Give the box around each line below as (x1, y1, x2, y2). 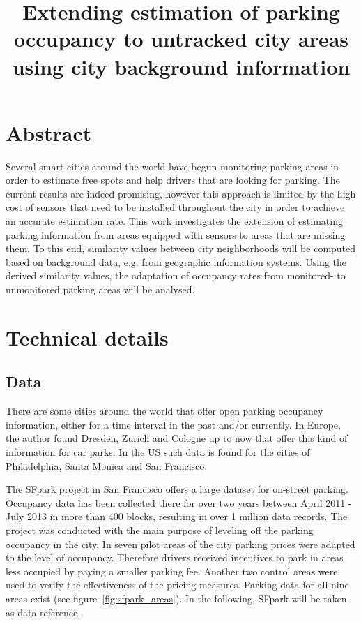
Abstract (6, 118, 92, 147)
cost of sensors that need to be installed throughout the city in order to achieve (6, 200, 345, 214)
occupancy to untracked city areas (13, 24, 349, 53)
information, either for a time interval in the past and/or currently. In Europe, (6, 417, 341, 431)
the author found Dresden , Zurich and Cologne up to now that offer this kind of (6, 431, 348, 445)
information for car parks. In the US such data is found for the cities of (6, 444, 310, 459)
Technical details (6, 323, 169, 351)
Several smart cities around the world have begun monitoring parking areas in (6, 158, 339, 173)
